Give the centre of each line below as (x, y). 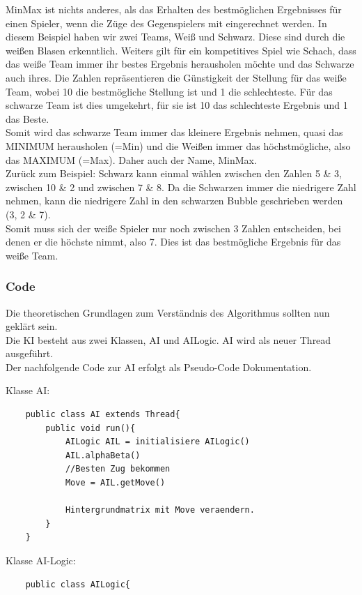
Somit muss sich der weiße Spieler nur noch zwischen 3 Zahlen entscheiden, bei (173, 228)
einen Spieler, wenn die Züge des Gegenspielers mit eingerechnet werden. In (166, 23)
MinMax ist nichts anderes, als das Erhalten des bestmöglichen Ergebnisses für (174, 9)
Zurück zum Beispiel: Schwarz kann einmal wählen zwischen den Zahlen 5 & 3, (174, 173)
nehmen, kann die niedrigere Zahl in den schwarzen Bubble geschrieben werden (174, 201)
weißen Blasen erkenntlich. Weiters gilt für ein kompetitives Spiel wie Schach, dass (181, 50)
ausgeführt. (30, 353)
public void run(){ (90, 428)
